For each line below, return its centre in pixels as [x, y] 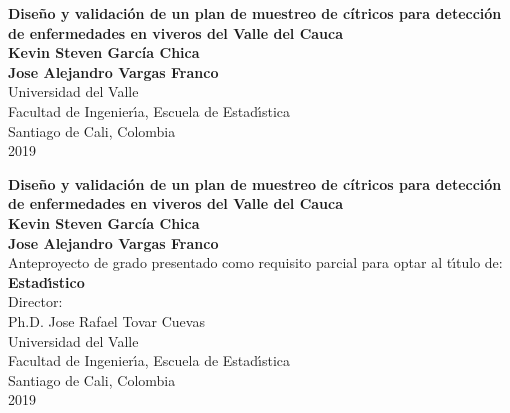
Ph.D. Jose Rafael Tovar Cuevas [106, 320]
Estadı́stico [46, 281]
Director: [35, 301]
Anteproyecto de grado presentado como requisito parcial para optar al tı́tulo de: [255, 262]
